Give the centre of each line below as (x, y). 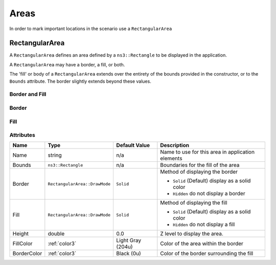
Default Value (133, 146)
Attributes (22, 135)
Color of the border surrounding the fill (207, 254)
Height (21, 234)
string (55, 155)
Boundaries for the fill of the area (200, 165)
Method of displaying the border (199, 172)
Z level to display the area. (192, 234)
